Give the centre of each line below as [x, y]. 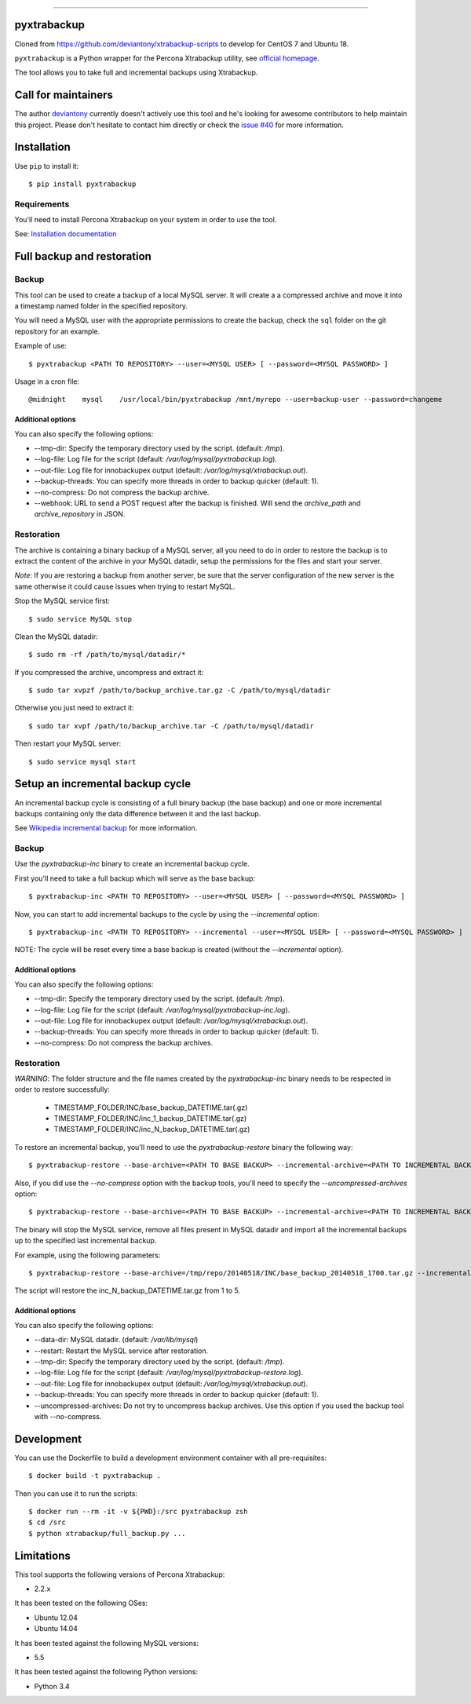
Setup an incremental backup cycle [103, 784]
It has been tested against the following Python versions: [106, 1672]
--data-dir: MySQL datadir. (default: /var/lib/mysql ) [116, 1340]
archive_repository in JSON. [80, 514]
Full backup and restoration [83, 256]
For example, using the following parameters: [88, 1255]
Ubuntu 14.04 [56, 1629]
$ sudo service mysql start [82, 762]
